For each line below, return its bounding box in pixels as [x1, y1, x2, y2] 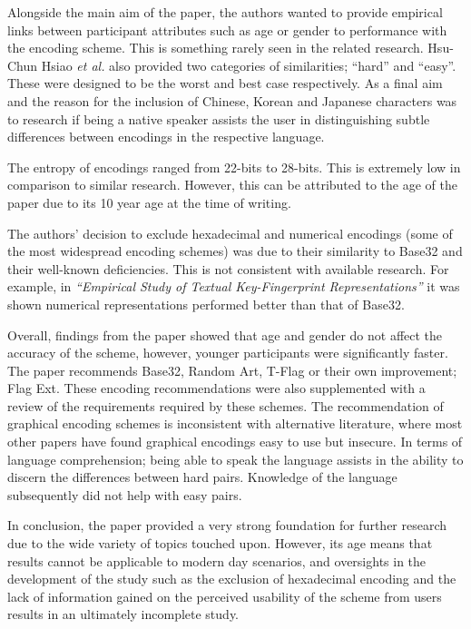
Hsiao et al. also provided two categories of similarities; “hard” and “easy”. [41, 55, 456, 74]
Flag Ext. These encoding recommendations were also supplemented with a [7, 378, 426, 398]
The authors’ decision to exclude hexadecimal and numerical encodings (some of [7, 223, 453, 242]
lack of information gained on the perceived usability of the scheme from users [7, 586, 442, 605]
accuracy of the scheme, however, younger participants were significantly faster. [7, 343, 448, 362]
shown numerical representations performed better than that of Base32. [7, 294, 405, 313]
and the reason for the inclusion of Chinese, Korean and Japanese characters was [7, 91, 457, 110]
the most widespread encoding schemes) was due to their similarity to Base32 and [7, 241, 463, 260]
